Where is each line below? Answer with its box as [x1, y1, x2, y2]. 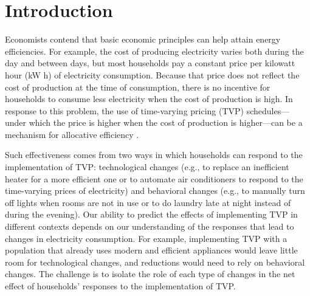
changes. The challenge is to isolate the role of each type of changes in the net [5, 267, 295, 280]
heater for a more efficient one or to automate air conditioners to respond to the [5, 172, 303, 185]
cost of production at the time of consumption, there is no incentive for [5, 80, 270, 93]
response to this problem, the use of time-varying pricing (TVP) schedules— [5, 104, 290, 117]
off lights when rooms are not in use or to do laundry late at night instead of [5, 196, 291, 208]
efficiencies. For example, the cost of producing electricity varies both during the [5, 44, 304, 57]
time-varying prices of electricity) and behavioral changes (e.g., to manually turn [5, 184, 305, 197]
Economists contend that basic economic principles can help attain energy [5, 33, 281, 46]
